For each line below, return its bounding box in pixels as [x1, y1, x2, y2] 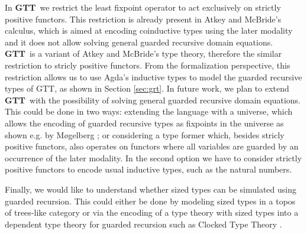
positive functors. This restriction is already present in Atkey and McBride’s [5, 12, 282, 25]
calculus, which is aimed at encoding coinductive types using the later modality [5, 24, 293, 37]
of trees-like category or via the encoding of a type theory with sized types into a [5, 206, 299, 219]
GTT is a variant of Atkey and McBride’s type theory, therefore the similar [5, 47, 282, 60]
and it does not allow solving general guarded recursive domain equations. [5, 35, 273, 48]
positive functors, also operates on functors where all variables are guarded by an [5, 140, 299, 152]
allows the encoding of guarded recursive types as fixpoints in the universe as [5, 116, 284, 129]
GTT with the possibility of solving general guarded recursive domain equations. [5, 93, 300, 106]
